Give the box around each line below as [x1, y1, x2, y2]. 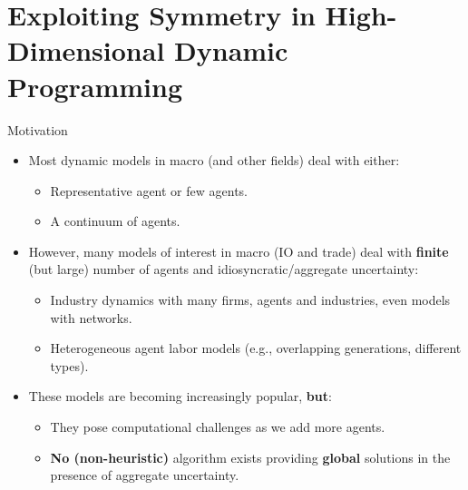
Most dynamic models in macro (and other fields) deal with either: [28, 151, 400, 170]
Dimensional [7, 32, 165, 69]
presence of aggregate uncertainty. [50, 465, 239, 485]
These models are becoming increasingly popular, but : [28, 387, 332, 406]
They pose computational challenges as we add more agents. [50, 417, 385, 436]
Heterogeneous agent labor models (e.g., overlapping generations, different [50, 338, 462, 358]
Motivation [7, 120, 68, 139]
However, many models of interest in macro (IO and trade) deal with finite [28, 241, 449, 260]
